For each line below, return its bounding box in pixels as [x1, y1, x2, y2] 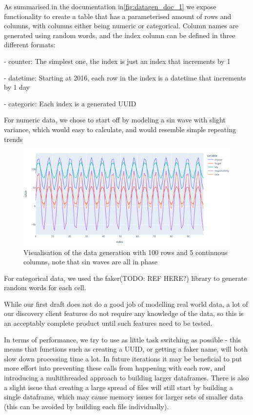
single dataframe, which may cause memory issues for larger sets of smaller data [4, 392, 243, 402]
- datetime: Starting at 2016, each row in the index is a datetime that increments [4, 72, 246, 82]
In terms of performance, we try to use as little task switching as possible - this [4, 334, 241, 344]
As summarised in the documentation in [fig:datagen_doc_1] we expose [4, 1, 216, 11]
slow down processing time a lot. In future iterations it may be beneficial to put [4, 353, 242, 363]
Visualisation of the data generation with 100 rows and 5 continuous [23, 247, 228, 257]
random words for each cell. [4, 282, 86, 293]
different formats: [4, 40, 56, 50]
